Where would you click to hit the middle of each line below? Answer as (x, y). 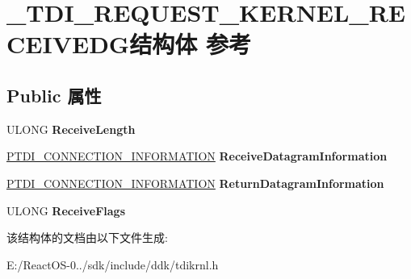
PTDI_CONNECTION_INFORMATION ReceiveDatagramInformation (197, 156)
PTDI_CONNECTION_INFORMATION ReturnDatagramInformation (195, 183)
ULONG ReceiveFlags (66, 210)
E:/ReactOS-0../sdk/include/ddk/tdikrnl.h (113, 264)
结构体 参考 (190, 44)
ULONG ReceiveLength (71, 129)
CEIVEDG (68, 44)
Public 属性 (54, 95)
